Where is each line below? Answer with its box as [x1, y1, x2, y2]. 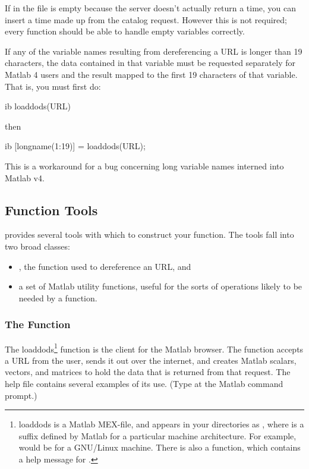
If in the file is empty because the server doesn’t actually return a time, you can [5, 2, 297, 14]
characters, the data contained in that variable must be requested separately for [5, 56, 295, 69]
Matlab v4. [5, 171, 45, 184]
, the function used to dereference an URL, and [18, 260, 191, 272]
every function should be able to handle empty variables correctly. [5, 25, 245, 37]
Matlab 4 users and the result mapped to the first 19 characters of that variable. [5, 68, 298, 80]
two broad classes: [5, 240, 70, 252]
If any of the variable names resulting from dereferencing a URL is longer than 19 [5, 45, 302, 57]
